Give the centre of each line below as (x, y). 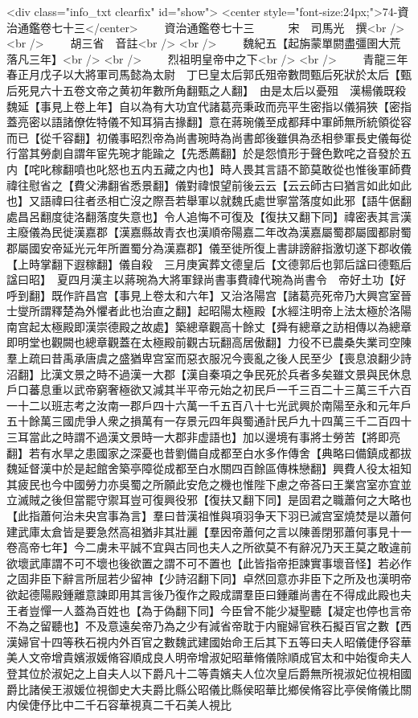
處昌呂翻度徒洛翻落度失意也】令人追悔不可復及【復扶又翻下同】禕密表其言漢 (209, 216)
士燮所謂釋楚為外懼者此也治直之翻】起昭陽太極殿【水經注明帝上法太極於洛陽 (209, 311)
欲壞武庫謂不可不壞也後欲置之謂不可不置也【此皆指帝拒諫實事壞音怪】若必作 (209, 562)
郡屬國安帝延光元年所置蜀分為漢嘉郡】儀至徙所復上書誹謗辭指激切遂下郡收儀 (209, 247)
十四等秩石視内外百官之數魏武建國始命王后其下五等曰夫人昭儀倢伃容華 (225, 641)
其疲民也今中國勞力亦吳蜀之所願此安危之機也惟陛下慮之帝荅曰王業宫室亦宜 (203, 484)
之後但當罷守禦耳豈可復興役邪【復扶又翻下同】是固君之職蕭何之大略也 (225, 500)
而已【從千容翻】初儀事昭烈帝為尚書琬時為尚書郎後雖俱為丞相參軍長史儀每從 (209, 137)
